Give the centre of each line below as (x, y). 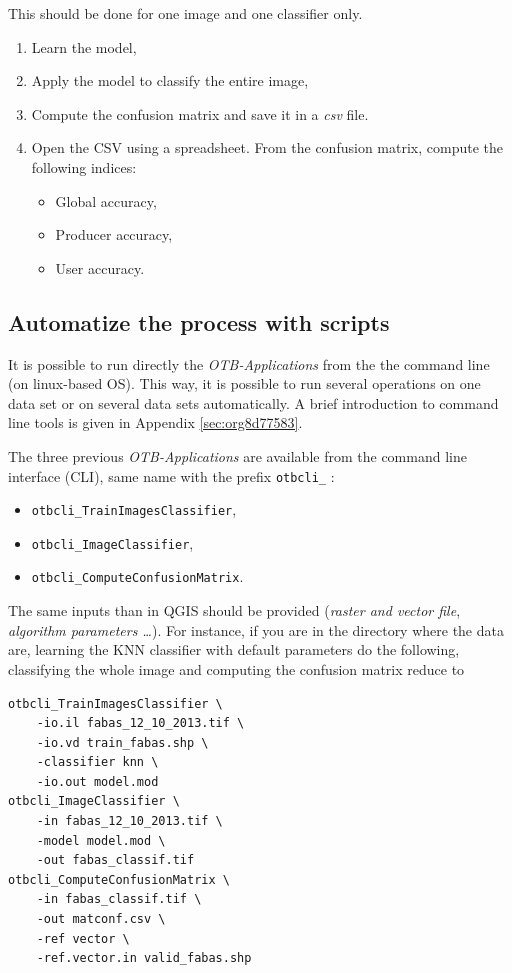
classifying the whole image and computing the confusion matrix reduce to (236, 668)
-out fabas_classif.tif (115, 860)
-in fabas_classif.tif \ (119, 899)
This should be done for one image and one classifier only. (185, 13)
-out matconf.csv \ (101, 919)
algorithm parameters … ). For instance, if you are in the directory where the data (256, 629)
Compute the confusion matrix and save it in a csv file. (200, 113)
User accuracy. (100, 267)
